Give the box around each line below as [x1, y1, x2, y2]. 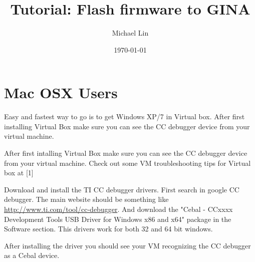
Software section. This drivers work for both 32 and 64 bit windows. [4, 223, 213, 234]
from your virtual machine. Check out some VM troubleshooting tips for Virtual [4, 157, 251, 168]
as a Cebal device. [4, 250, 60, 260]
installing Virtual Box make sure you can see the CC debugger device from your [4, 121, 250, 131]
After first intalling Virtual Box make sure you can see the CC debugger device [4, 148, 247, 158]
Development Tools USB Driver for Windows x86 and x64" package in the [4, 213, 231, 224]
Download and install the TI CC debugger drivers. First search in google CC [4, 184, 239, 194]
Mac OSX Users [4, 82, 118, 103]
